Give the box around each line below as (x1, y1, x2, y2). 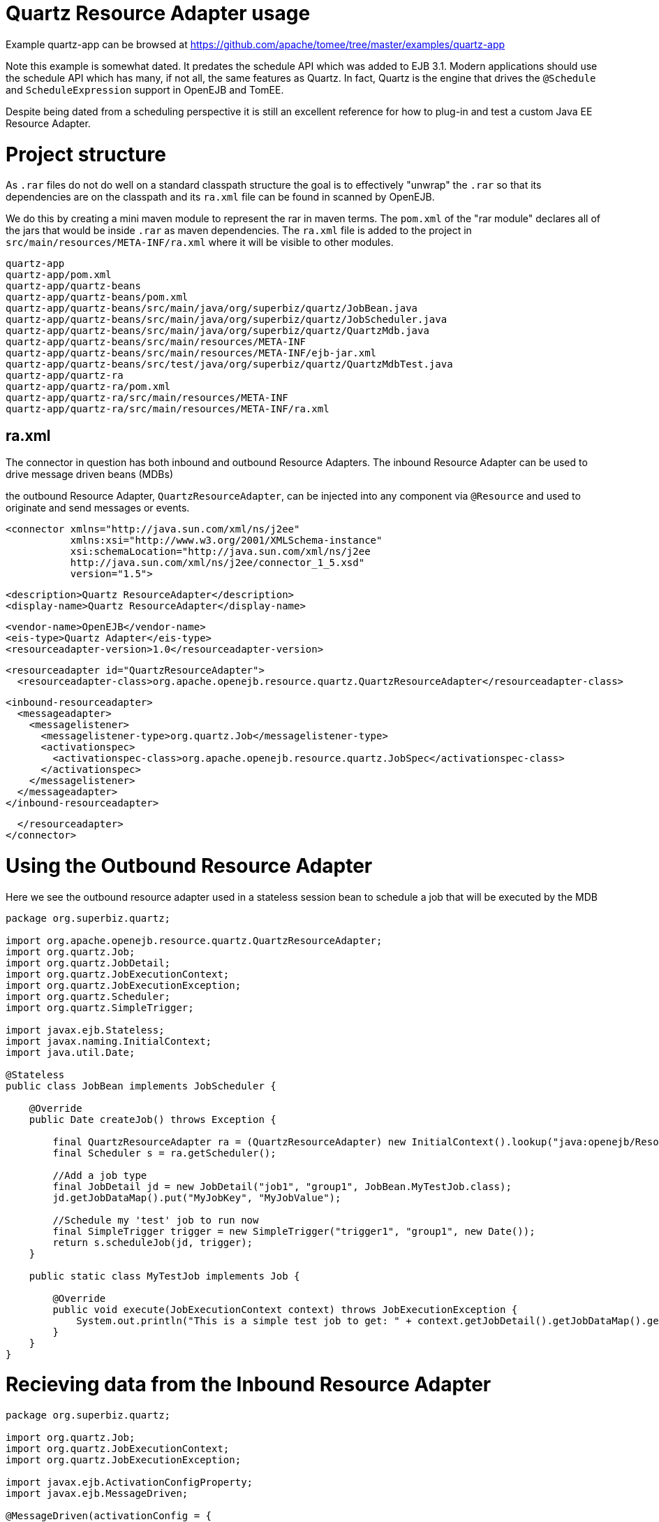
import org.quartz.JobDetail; (6, 957, 171, 969)
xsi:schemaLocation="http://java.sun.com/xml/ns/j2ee (70, 546, 371, 558)
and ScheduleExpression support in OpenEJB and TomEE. (6, 83, 284, 96)
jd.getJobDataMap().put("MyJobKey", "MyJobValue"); (52, 1191, 341, 1203)
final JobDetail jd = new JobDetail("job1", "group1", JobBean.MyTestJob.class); (52, 1180, 512, 1192)
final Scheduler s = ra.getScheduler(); (52, 1147, 276, 1159)
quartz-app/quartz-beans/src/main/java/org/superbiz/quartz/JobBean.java (6, 303, 418, 314)
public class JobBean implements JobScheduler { (6, 1080, 276, 1092)
